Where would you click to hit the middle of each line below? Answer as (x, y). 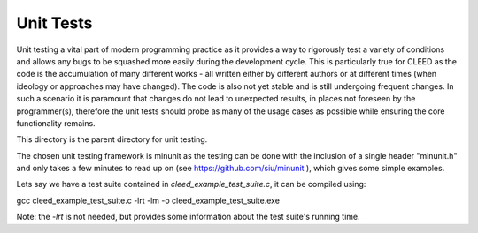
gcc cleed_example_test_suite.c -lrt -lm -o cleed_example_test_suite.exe (148, 200)
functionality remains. (56, 123)
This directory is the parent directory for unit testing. (112, 139)
